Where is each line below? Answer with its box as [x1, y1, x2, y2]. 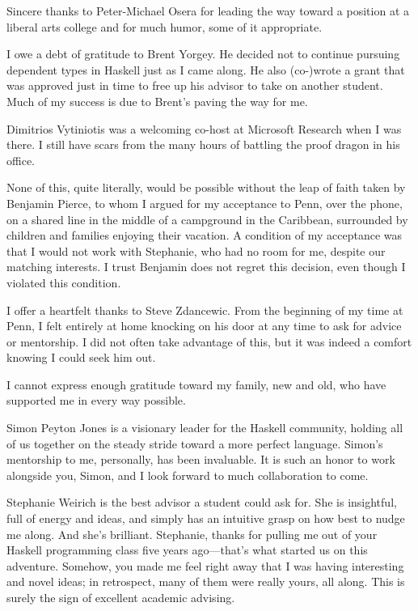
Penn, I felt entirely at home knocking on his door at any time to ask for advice [6, 317, 402, 334]
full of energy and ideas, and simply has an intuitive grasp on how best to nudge [6, 510, 405, 527]
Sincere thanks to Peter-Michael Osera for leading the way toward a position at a [6, 2, 409, 19]
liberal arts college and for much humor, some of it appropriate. [6, 18, 323, 35]
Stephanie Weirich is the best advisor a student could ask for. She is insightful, [6, 494, 397, 511]
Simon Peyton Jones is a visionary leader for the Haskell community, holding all [6, 419, 403, 436]
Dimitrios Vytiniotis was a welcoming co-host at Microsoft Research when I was [6, 120, 402, 137]
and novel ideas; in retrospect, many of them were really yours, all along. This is [6, 573, 405, 590]
